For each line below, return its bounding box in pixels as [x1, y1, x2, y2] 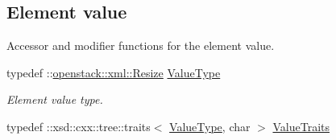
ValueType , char [169, 117, 251, 134]
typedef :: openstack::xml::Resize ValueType [6, 64, 221, 80]
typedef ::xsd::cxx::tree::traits [6, 117, 151, 134]
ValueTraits [272, 117, 330, 134]
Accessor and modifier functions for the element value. [6, 37, 275, 54]
